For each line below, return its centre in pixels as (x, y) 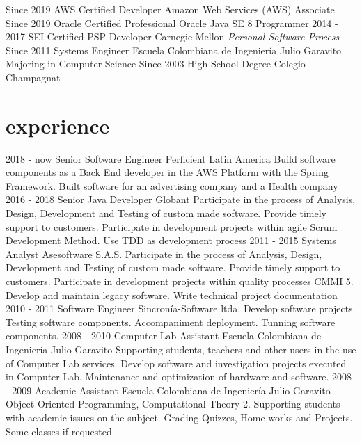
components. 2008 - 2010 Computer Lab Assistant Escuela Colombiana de (164, 336)
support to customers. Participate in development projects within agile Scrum (172, 226)
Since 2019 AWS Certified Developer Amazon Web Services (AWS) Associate (170, 9)
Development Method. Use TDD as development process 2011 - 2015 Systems (171, 240)
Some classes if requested (59, 431)
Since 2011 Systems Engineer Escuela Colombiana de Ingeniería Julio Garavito (174, 50)
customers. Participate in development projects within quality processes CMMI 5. (180, 281)
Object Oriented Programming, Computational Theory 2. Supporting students (173, 404)
